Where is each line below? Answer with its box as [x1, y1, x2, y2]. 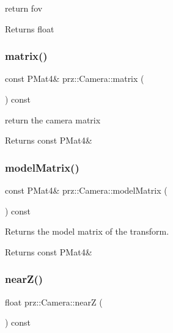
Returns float [5, 22, 54, 35]
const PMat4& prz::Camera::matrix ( [5, 72, 144, 85]
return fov [5, 2, 43, 14]
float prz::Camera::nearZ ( [5, 295, 103, 308]
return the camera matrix [5, 113, 101, 126]
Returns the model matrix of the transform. [5, 225, 169, 238]
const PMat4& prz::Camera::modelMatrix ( [5, 184, 167, 196]
